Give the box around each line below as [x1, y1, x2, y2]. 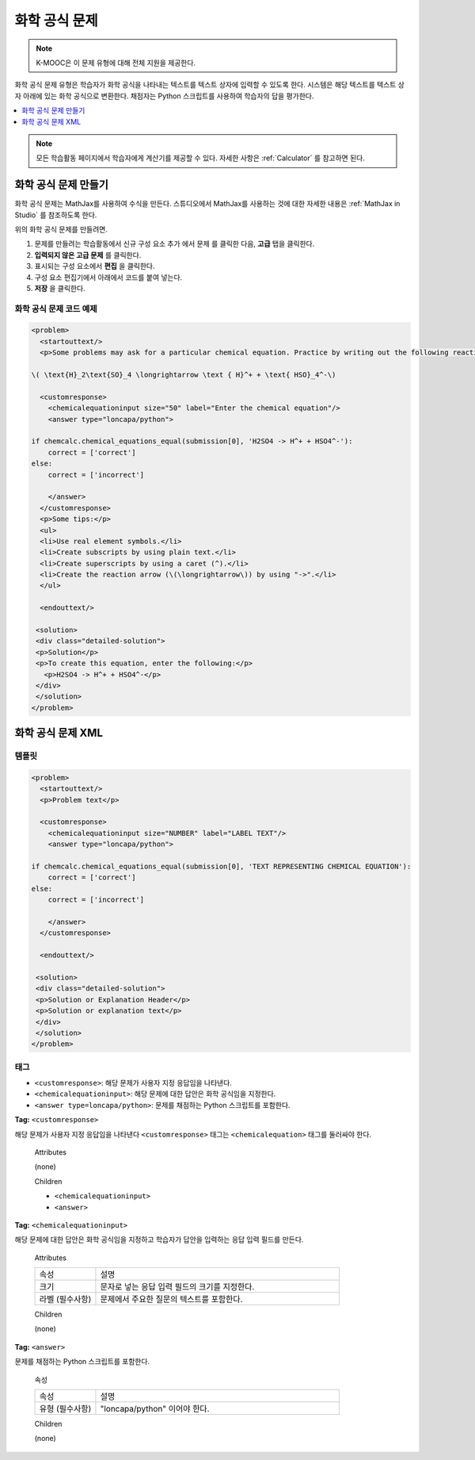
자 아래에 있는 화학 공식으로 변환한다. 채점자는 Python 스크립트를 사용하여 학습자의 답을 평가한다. [14, 91, 314, 101]
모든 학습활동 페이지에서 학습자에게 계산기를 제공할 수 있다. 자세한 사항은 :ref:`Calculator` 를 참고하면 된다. [36, 153, 366, 163]
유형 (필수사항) [39, 1404, 92, 1415]
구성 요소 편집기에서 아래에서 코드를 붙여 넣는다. [34, 272, 183, 282]
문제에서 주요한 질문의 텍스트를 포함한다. [100, 1293, 243, 1305]
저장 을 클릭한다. [34, 283, 86, 293]
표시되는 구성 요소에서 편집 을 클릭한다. [34, 262, 155, 271]
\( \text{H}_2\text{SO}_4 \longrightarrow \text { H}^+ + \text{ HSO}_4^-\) [31, 370, 336, 380]
